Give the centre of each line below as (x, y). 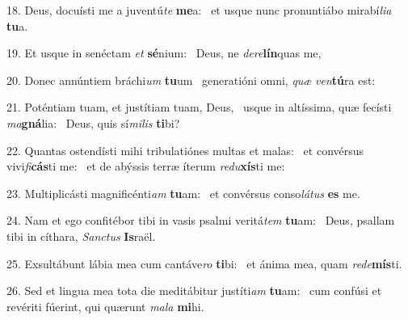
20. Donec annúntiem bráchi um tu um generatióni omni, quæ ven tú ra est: (191, 80)
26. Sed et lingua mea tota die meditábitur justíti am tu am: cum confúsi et (194, 291)
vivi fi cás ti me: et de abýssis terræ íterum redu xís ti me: (146, 166)
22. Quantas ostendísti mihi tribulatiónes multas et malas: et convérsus (185, 150)
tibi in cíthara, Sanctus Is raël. (81, 236)
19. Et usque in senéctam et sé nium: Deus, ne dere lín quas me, (164, 53)
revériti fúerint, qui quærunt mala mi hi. (105, 306)
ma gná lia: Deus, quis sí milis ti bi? (93, 122)
